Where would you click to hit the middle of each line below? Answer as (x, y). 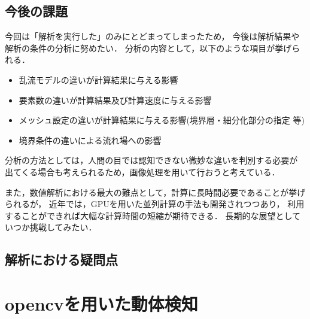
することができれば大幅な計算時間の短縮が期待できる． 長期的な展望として (153, 215)
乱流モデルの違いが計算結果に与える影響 (98, 79)
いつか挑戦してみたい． (51, 227)
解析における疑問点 (61, 259)
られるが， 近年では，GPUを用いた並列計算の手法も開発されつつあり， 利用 (155, 204)
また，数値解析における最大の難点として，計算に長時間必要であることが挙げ (155, 192)
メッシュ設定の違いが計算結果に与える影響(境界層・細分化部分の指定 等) (162, 120)
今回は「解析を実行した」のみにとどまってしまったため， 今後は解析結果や (152, 36)
